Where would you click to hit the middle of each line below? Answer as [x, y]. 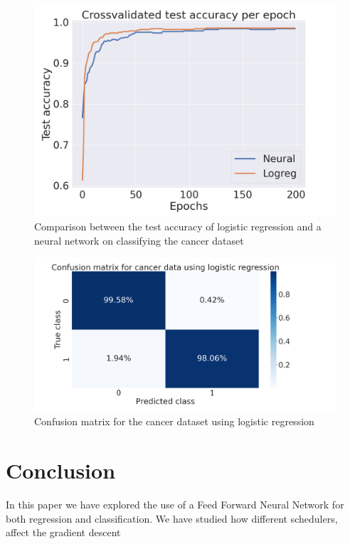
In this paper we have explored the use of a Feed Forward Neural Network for [175, 504]
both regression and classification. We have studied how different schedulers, [172, 518]
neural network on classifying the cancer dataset [139, 240]
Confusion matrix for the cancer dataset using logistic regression [174, 421]
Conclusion [61, 470]
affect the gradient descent [63, 532]
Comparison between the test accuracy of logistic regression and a [178, 226]
